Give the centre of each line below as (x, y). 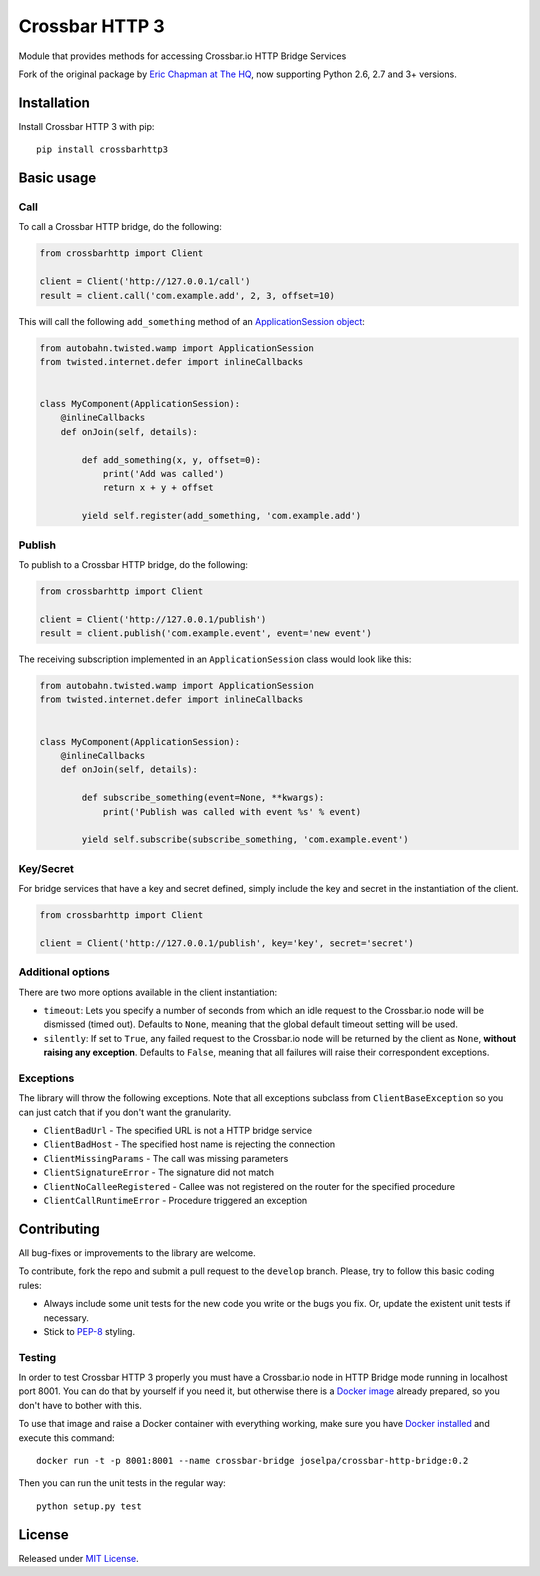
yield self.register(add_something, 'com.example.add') (221, 516)
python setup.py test (89, 1506)
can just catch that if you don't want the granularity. (125, 1112)
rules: (30, 1285)
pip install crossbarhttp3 (102, 149)
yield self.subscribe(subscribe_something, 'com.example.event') (245, 839)
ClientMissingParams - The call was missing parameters (166, 1158)
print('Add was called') (163, 474)
